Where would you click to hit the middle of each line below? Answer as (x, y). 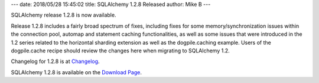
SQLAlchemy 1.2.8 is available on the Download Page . (76, 72)
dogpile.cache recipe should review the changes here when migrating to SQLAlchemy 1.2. (120, 51)
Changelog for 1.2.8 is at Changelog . (55, 61)
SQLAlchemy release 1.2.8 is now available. (64, 15)
